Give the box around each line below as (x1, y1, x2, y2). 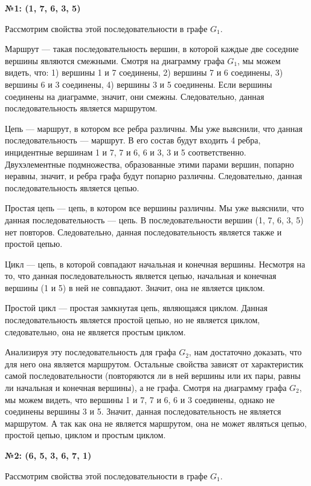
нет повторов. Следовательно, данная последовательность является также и (5, 225, 282, 238)
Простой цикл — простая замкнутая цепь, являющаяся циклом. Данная (5, 301, 268, 314)
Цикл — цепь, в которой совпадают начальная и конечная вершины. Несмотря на (5, 257, 306, 270)
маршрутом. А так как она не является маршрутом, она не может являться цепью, (5, 416, 307, 429)
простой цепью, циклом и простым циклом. (5, 429, 166, 441)
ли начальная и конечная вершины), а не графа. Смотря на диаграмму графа (5, 381, 287, 394)
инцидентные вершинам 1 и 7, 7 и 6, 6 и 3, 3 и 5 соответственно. (5, 145, 246, 158)
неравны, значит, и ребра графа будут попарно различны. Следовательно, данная (5, 169, 303, 182)
